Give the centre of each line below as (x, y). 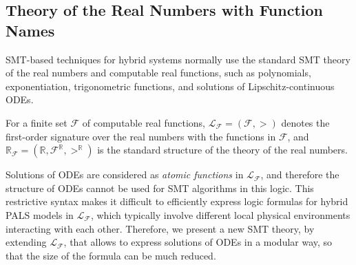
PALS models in (40, 214)
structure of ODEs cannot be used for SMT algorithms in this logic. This (160, 188)
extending (26, 242)
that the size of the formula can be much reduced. (111, 255)
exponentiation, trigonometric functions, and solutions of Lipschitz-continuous (170, 86)
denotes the (305, 122)
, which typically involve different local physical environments (220, 214)
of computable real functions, (144, 122)
